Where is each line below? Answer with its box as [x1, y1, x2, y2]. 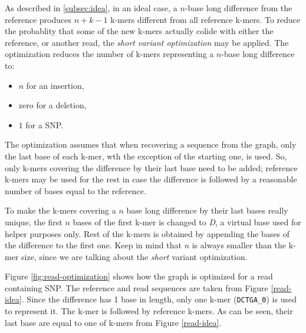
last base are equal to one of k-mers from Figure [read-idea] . [5, 316, 222, 328]
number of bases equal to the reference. [5, 184, 146, 197]
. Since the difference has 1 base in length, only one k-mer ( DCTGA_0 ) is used [21, 293, 297, 305]
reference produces [5, 13, 71, 25]
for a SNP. [25, 118, 64, 131]
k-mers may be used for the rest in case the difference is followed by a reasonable [5, 173, 297, 185]
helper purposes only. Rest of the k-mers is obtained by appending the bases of [5, 227, 290, 239]
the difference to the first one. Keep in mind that [5, 239, 182, 251]
